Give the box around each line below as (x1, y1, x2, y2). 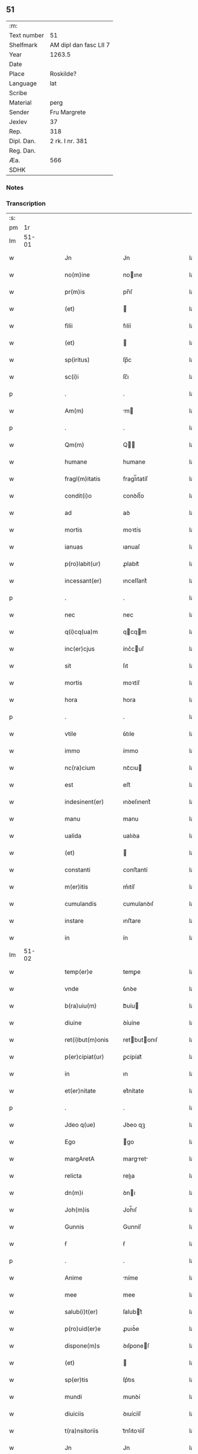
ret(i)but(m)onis (64, 1036, 109, 1044)
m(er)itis (64, 883, 88, 891)
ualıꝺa (123, 832, 140, 840)
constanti (64, 866, 91, 874)
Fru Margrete (49, 108, 86, 116)
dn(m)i (64, 1189, 84, 1197)
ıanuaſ (123, 543, 140, 551)
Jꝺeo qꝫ (123, 1121, 146, 1129)
